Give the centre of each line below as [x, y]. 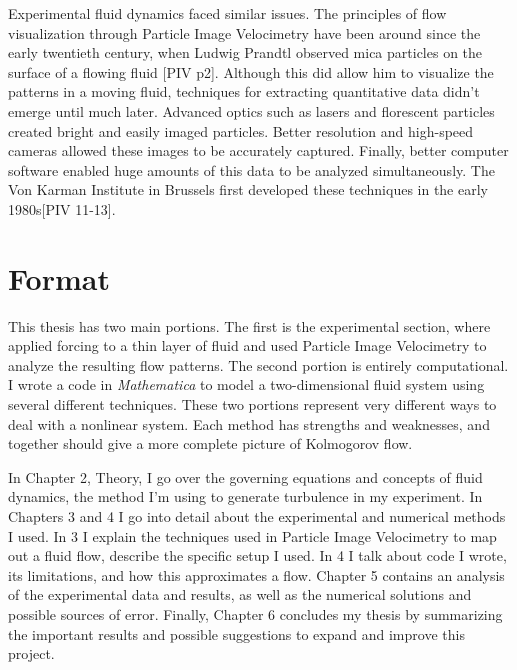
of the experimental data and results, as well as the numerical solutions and [240, 594]
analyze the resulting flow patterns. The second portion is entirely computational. [258, 364]
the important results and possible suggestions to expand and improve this [236, 633]
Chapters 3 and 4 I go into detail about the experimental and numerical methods [257, 516]
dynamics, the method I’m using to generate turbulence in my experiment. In [245, 496]
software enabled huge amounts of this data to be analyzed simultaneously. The [251, 169]
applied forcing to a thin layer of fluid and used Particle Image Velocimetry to [247, 345]
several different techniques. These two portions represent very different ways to [252, 404]
